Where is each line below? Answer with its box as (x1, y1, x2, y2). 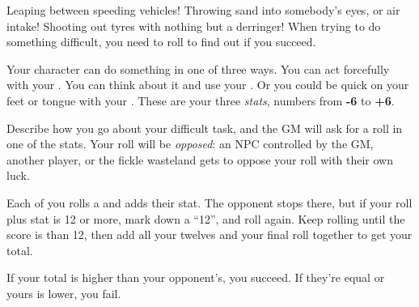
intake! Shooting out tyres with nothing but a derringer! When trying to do (6, 17, 381, 34)
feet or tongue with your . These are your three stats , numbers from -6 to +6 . (6, 92, 395, 109)
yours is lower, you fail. (6, 284, 121, 301)
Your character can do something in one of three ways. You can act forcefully (6, 60, 390, 77)
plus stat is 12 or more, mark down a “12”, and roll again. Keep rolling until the (6, 210, 405, 227)
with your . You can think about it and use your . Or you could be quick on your (6, 76, 409, 93)
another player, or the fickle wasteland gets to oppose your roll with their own (6, 151, 394, 168)
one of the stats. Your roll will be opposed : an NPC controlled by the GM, (6, 135, 374, 152)
